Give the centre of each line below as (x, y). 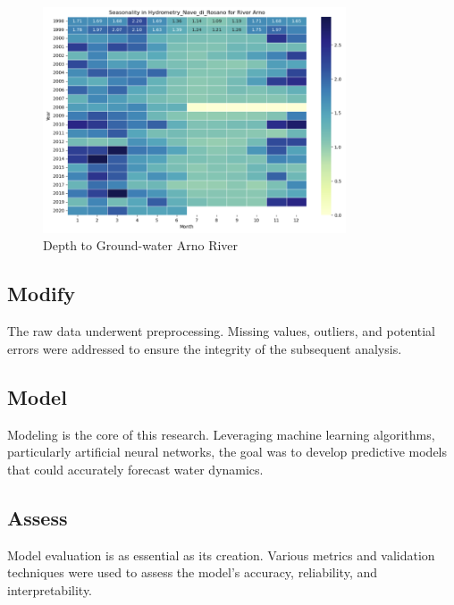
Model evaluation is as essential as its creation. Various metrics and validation (221, 555)
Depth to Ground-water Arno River (141, 245)
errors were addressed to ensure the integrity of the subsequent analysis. (205, 348)
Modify (41, 294)
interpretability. (50, 589)
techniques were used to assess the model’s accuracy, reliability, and (193, 572)
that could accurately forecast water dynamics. (135, 469)
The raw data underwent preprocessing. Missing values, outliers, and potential (222, 331)
